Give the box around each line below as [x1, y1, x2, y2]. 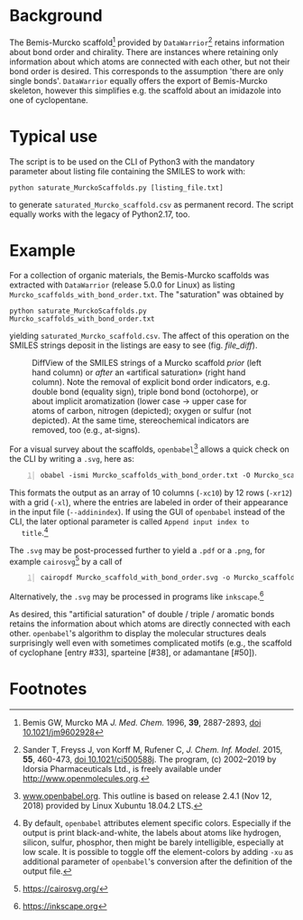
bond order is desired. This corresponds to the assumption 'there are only [9, 65, 284, 77]
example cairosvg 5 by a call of [9, 554, 124, 567]
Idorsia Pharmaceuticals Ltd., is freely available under [22, 763, 222, 774]
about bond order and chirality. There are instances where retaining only [9, 46, 279, 57]
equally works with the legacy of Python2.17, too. [9, 209, 191, 220]
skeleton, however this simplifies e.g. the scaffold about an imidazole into [9, 85, 281, 96]
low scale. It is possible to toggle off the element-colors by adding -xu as [22, 846, 294, 857]
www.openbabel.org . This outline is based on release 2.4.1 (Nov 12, [22, 790, 272, 801]
